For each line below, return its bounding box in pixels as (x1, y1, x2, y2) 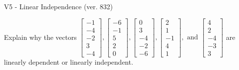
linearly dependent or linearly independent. (4, 56, 133, 67)
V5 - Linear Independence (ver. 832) (4, 1, 113, 11)
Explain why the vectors (4, 32, 77, 42)
